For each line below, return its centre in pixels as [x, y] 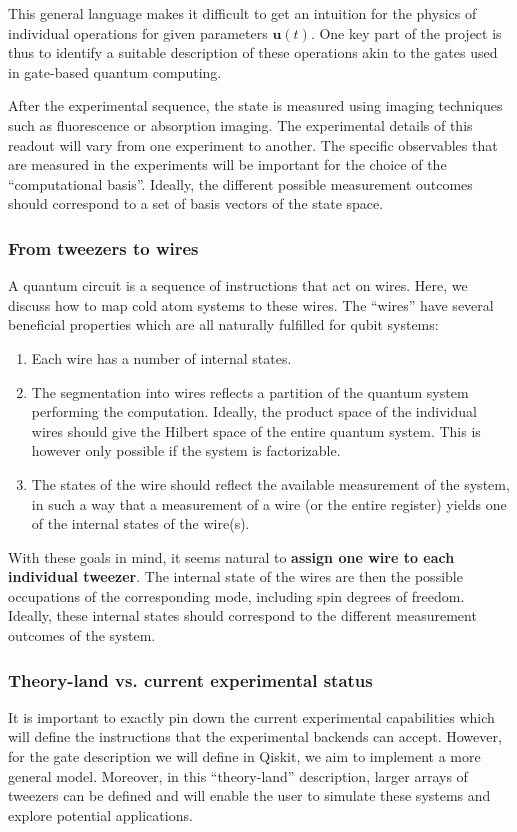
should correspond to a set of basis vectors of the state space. [196, 203]
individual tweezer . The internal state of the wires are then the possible [235, 576]
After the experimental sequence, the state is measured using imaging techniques [255, 105]
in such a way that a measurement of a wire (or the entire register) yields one [269, 503]
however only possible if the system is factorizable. [186, 450]
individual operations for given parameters [138, 32]
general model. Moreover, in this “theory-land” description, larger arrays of [238, 775]
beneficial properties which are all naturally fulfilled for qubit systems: [223, 324]
